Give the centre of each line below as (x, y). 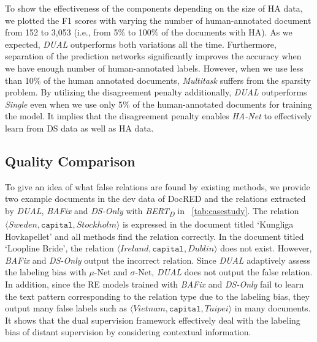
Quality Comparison (70, 161)
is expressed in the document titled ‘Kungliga (208, 224)
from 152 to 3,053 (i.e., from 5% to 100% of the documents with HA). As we (149, 32)
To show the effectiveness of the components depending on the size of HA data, (154, 8)
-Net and (111, 272)
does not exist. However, (266, 248)
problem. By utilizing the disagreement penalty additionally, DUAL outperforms (156, 92)
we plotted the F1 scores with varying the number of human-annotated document (158, 20)
